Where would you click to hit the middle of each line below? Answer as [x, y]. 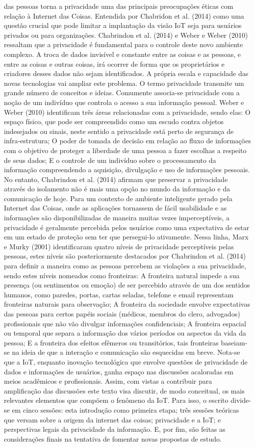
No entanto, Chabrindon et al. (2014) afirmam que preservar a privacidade [116, 179]
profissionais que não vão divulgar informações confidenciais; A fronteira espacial [125, 323]
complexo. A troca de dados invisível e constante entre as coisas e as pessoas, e [122, 54]
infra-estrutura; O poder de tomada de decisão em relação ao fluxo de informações [127, 141]
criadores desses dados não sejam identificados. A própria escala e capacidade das [126, 73]
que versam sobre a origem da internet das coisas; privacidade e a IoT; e [113, 419]
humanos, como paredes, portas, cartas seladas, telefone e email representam [119, 294]
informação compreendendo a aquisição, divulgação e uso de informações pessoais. [127, 170]
